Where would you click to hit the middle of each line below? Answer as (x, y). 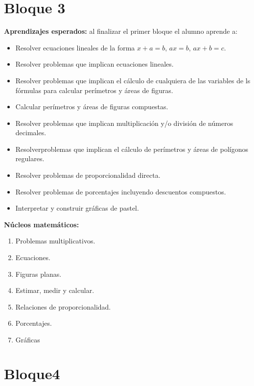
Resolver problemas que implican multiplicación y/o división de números (124, 123)
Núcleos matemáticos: (42, 224)
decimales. (31, 133)
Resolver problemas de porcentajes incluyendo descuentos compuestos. (121, 191)
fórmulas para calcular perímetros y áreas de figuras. (94, 90)
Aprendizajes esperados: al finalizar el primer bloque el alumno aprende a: (121, 31)
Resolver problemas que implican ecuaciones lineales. (94, 64)
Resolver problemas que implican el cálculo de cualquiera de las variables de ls (133, 80)
